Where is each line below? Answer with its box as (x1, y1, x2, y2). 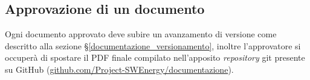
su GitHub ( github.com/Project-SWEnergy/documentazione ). (5, 63, 234, 75)
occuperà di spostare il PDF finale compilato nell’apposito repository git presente (5, 51, 305, 64)
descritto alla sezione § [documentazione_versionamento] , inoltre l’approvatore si (5, 39, 301, 52)
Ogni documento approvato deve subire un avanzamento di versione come (5, 28, 277, 40)
